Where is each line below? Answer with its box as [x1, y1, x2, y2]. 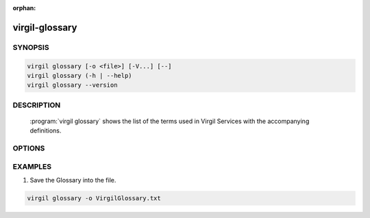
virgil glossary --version [27, 81, 118, 89]
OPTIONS [12, 144, 45, 153]
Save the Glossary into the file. [29, 176, 116, 184]
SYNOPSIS [12, 42, 49, 52]
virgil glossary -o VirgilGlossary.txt [27, 194, 161, 202]
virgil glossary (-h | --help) [27, 72, 133, 79]
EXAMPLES [12, 161, 51, 171]
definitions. [29, 126, 62, 135]
